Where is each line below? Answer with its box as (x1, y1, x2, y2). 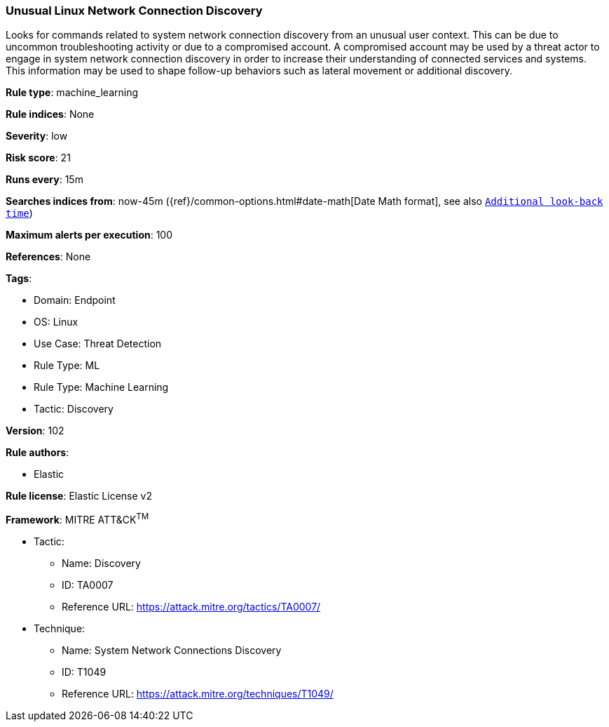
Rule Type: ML (34, 359, 100, 372)
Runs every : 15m (6, 173, 83, 186)
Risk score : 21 (6, 152, 71, 164)
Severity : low (6, 130, 68, 142)
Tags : (6, 272, 32, 285)
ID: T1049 (62, 666, 107, 679)
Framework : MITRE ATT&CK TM (6, 512, 149, 526)
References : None (6, 251, 91, 263)
